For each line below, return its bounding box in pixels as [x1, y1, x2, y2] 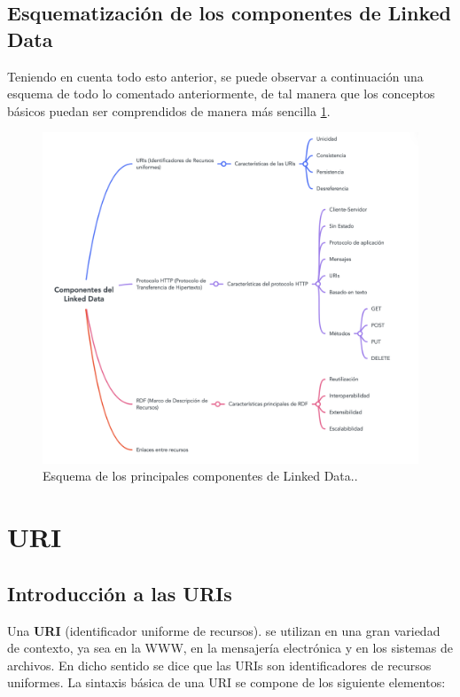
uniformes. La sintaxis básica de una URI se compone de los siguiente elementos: [7, 673, 446, 692]
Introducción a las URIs [7, 579, 232, 607]
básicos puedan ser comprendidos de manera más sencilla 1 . [7, 101, 331, 120]
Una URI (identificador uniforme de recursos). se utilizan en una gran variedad [7, 621, 441, 639]
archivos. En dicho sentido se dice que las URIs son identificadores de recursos [7, 655, 432, 674]
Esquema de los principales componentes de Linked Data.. [43, 466, 358, 485]
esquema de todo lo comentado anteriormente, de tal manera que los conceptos [7, 84, 435, 103]
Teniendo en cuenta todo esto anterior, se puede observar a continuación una [7, 67, 424, 85]
